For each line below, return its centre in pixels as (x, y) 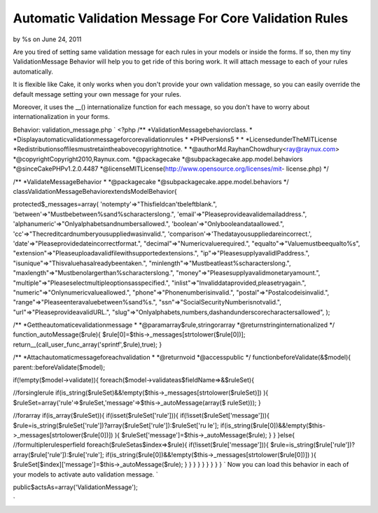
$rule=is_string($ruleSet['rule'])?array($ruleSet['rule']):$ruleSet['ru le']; (116, 425)
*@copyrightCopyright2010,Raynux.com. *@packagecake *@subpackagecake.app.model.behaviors (158, 159)
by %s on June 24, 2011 (47, 39)
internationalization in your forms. (61, 117)
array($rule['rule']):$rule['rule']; (58, 454)
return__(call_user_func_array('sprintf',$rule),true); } (87, 344)
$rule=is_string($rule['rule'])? (312, 445)
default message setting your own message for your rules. (97, 94)
